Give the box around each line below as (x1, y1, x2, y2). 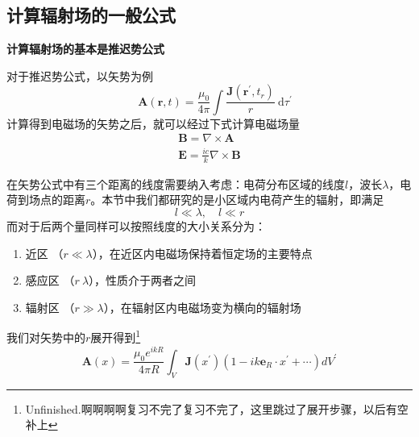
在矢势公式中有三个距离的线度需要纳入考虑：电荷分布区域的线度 (6, 175, 345, 192)
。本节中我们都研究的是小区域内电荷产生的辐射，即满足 (90, 191, 384, 208)
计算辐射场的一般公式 (6, 2, 176, 27)
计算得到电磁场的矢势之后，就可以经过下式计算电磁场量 (6, 114, 300, 131)
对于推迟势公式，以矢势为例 (6, 67, 153, 84)
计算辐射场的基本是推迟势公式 (6, 40, 164, 57)
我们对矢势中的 (6, 329, 85, 346)
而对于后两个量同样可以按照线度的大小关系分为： (6, 218, 266, 235)
